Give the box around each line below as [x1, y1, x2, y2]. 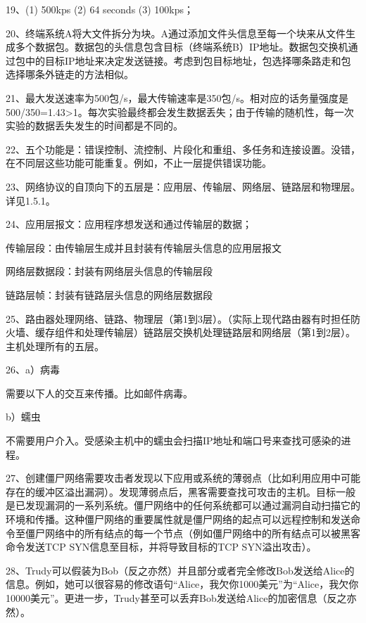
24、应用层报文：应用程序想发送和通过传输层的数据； [6, 217, 252, 231]
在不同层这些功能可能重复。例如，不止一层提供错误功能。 [6, 155, 272, 170]
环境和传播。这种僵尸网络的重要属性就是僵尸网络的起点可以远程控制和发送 [6, 512, 351, 527]
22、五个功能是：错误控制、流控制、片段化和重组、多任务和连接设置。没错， [6, 141, 360, 156]
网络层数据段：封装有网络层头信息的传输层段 [6, 264, 213, 278]
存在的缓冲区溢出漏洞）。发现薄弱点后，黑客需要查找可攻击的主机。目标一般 [6, 484, 355, 499]
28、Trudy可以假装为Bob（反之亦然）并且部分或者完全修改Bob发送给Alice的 [6, 563, 355, 577]
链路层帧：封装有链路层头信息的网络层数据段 [6, 287, 213, 302]
